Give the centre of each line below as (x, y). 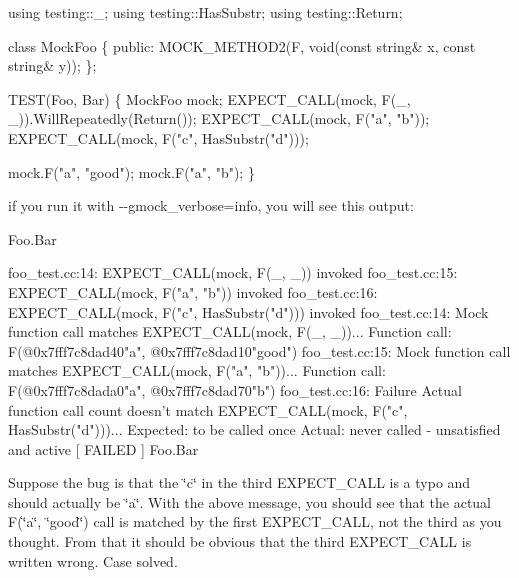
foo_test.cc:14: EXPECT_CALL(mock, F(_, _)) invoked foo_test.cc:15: (233, 272)
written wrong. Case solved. (93, 560)
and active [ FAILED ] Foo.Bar (103, 448)
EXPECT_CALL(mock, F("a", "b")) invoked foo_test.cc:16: (193, 291)
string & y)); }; (52, 65)
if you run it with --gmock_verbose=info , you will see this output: (211, 205)
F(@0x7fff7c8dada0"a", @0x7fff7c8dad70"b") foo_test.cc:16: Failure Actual (235, 389)
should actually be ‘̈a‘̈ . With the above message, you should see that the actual (250, 501)
